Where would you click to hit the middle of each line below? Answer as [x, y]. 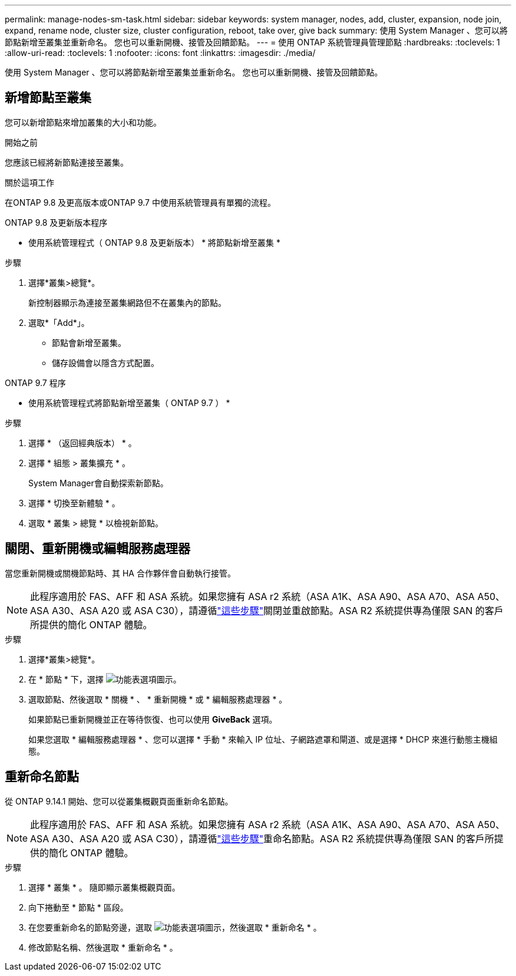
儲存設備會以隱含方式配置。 [105, 362]
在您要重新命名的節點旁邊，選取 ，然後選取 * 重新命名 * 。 [175, 927]
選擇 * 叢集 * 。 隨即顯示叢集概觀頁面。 [104, 887]
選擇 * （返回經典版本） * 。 [82, 443]
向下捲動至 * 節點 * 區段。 [78, 907]
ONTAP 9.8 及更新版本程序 [56, 222]
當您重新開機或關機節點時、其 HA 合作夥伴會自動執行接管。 [120, 573]
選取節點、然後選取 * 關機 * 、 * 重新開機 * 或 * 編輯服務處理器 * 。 [158, 699]
